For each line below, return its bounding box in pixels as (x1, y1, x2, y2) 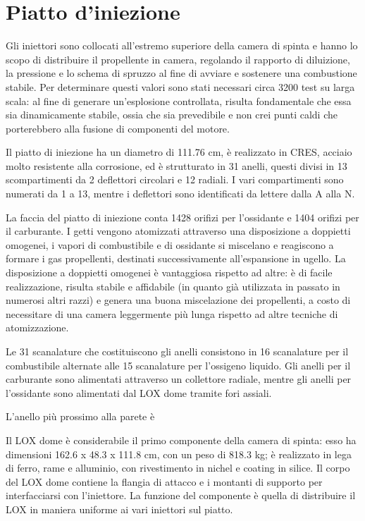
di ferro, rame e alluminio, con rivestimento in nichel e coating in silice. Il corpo (6, 460, 350, 475)
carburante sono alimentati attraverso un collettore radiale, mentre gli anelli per (6, 372, 352, 386)
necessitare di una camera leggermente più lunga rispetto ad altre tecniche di (6, 306, 338, 321)
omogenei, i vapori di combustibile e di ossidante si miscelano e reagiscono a (6, 237, 334, 252)
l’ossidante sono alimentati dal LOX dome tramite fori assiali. (6, 385, 272, 400)
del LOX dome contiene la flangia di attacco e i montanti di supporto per (6, 474, 323, 489)
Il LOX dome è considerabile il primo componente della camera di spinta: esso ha (6, 432, 357, 447)
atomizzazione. (6, 320, 69, 335)
